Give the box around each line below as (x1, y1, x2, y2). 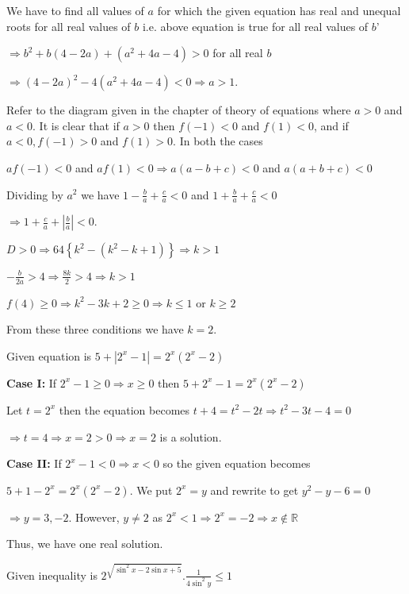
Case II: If (6, 455, 62, 472)
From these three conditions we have (6, 321, 184, 337)
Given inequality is (6, 566, 97, 583)
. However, (68, 508, 120, 525)
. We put (129, 481, 173, 498)
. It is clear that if (32, 117, 120, 133)
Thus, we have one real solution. (6, 535, 163, 552)
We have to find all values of (6, 2, 144, 18)
